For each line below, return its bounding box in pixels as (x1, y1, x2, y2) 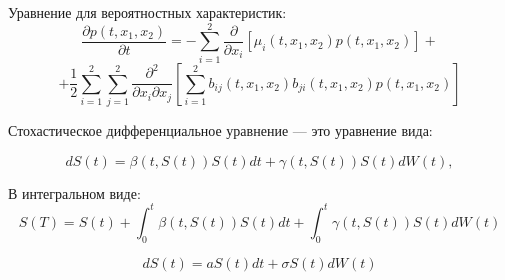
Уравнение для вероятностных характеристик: (8, 2, 287, 22)
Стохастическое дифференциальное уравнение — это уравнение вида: (8, 120, 433, 141)
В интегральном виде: (8, 182, 141, 203)
